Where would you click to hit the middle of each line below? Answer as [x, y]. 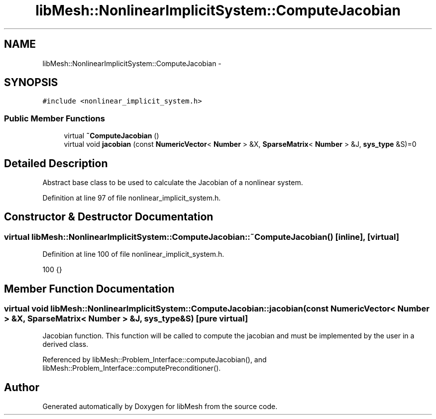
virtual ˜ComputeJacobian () [111, 136]
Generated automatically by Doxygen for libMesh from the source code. [160, 407]
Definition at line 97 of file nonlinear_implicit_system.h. [132, 198]
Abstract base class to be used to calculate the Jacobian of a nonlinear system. [173, 183]
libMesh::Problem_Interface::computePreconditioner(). [132, 368]
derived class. [65, 344]
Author [22, 387]
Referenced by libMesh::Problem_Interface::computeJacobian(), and [155, 360]
